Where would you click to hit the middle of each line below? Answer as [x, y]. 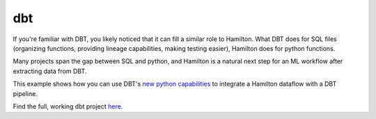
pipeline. [25, 93]
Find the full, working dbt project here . [68, 106]
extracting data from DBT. [50, 71]
